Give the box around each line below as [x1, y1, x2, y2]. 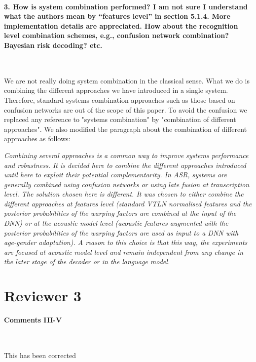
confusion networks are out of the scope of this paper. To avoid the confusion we [4, 104, 247, 115]
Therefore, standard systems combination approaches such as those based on [4, 94, 235, 105]
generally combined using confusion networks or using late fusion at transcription [4, 179, 250, 189]
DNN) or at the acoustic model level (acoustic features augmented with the [4, 218, 228, 228]
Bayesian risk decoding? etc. [4, 40, 103, 50]
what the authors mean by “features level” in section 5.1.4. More [4, 11, 230, 21]
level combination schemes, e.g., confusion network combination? [4, 30, 229, 40]
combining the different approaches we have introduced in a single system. [4, 85, 228, 95]
